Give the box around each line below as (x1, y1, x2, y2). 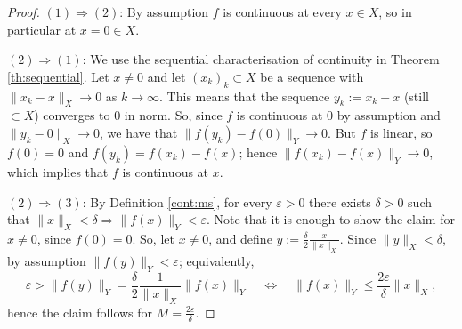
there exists (309, 192, 371, 211)
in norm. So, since (124, 106, 223, 124)
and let (147, 67, 186, 85)
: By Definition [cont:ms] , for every (82, 192, 272, 211)
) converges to (34, 106, 110, 124)
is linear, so (369, 123, 433, 141)
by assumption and (336, 106, 441, 124)
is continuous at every (223, 3, 342, 20)
